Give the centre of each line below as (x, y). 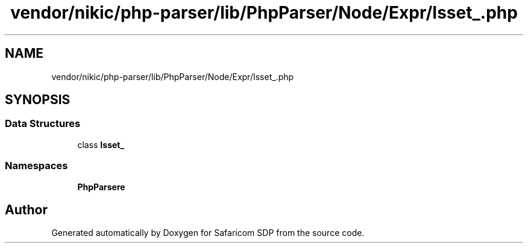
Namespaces (36, 166)
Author (26, 209)
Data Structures (43, 124)
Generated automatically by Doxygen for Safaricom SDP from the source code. (208, 233)
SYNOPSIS (38, 100)
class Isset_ (101, 144)
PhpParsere (101, 187)
